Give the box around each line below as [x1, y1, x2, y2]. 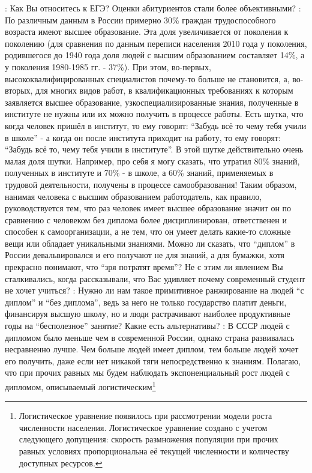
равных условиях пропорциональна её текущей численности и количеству [19, 445, 289, 457]
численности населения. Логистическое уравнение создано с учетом [19, 421, 268, 433]
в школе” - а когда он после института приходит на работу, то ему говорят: [5, 131, 281, 143]
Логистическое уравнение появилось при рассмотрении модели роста [19, 409, 272, 422]
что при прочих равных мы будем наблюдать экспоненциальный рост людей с [5, 366, 290, 379]
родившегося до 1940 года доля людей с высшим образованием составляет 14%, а [5, 49, 305, 61]
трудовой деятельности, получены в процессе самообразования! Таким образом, [5, 178, 297, 190]
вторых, [5, 84, 33, 97]
